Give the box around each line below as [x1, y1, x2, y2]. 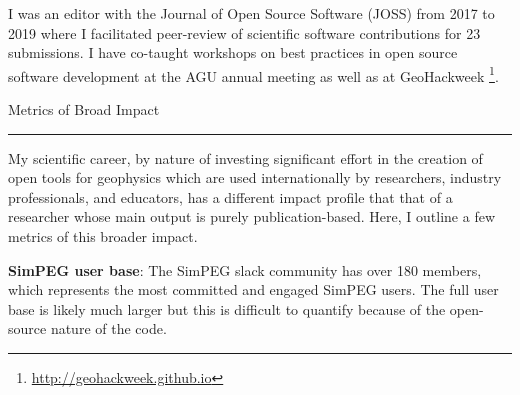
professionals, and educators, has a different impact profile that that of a [8, 186, 453, 207]
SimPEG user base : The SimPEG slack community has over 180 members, [8, 259, 482, 280]
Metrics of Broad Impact [8, 99, 160, 120]
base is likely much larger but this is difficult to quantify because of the [8, 298, 446, 319]
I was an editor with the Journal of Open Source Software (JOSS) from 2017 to [8, 3, 495, 23]
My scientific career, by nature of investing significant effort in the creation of [8, 147, 483, 168]
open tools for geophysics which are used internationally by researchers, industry [8, 167, 502, 188]
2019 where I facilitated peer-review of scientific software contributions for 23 [8, 22, 481, 43]
